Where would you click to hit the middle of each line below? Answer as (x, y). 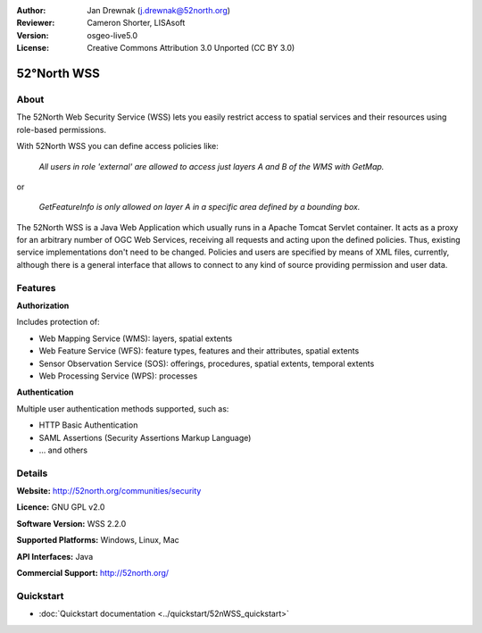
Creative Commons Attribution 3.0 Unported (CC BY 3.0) (191, 48)
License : (33, 48)
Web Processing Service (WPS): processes (118, 376)
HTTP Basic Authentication (88, 425)
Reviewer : (36, 23)
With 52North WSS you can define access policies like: (117, 146)
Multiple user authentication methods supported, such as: (123, 408)
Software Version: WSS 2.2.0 (71, 523)
